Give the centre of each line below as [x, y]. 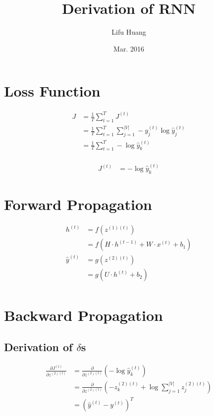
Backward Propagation [83, 315]
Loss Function [52, 91]
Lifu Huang [129, 32]
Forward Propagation [78, 204]
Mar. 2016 [129, 48]
